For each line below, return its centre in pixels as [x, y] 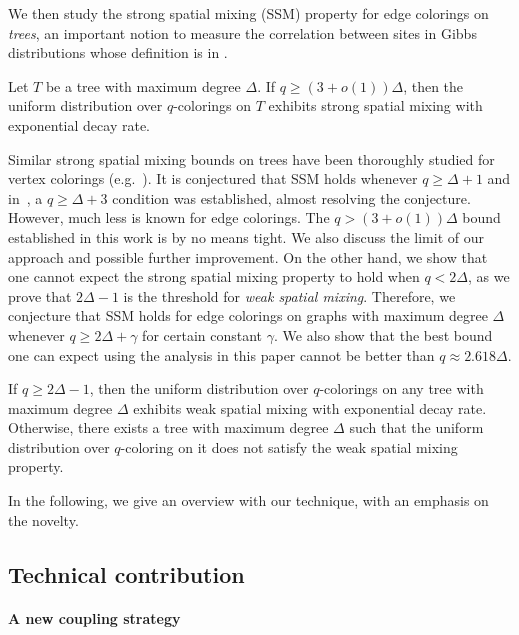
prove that [40, 295]
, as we [488, 276]
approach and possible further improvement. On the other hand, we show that [248, 256]
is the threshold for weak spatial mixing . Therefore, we [289, 295]
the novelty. [43, 519]
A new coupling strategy [94, 617]
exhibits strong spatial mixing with [375, 105]
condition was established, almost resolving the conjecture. [291, 197]
